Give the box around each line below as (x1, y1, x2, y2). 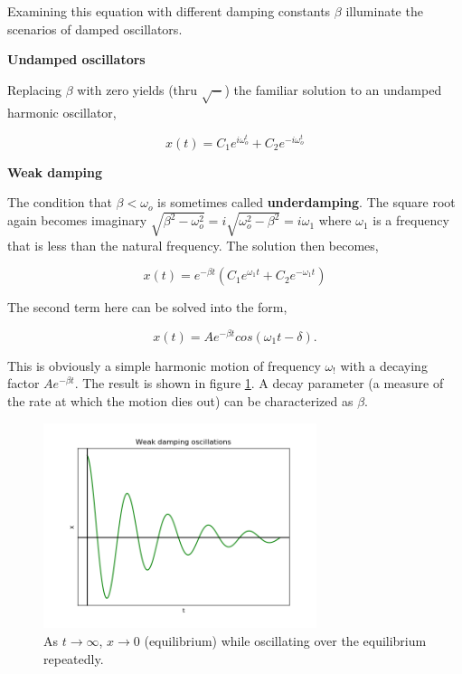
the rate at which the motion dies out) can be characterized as (7, 391, 354, 410)
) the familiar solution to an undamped (224, 80, 442, 99)
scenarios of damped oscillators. (7, 19, 183, 38)
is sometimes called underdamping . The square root (157, 193, 456, 212)
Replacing (7, 80, 62, 99)
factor (7, 374, 40, 393)
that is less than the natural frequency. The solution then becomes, (7, 235, 379, 254)
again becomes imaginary (7, 211, 147, 230)
